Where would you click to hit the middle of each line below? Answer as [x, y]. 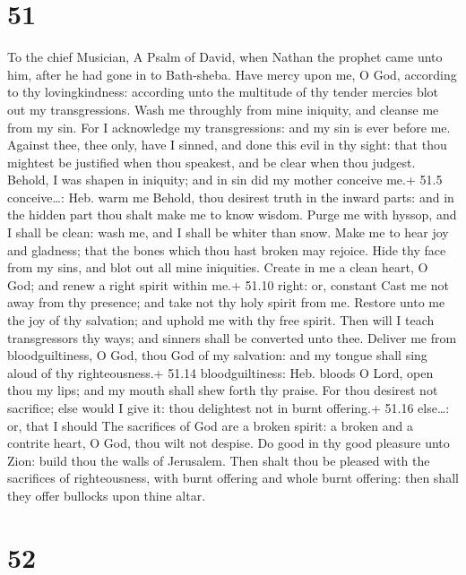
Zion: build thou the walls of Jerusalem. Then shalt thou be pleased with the [219, 460]
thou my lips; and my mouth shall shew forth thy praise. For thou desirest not [223, 390]
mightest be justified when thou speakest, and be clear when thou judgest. [211, 162]
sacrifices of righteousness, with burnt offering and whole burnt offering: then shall [233, 478]
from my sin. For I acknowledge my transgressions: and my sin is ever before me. [229, 127]
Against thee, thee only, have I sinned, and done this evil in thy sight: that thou [227, 145]
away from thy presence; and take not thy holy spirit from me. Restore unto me [226, 302]
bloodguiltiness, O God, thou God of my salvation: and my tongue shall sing [217, 355]
